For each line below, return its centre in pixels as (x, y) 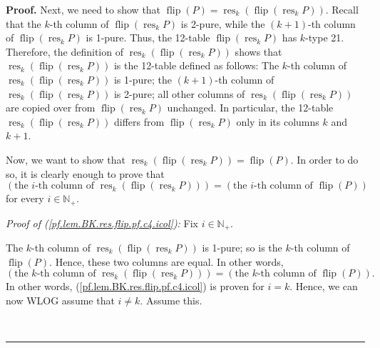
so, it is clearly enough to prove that (85, 173)
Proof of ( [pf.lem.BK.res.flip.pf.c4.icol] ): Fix (102, 223)
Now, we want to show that (66, 159)
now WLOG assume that (60, 300)
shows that (258, 51)
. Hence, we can (324, 286)
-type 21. (325, 38)
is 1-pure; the (143, 79)
